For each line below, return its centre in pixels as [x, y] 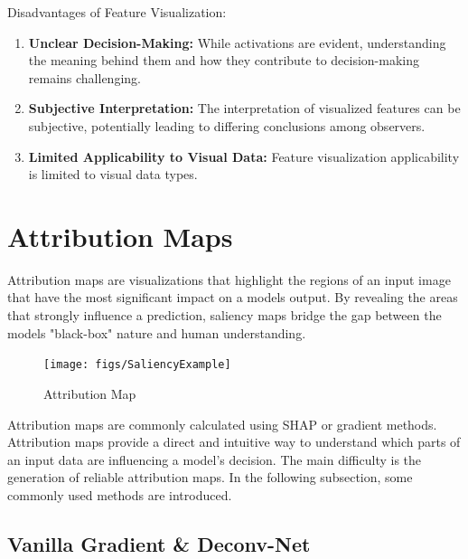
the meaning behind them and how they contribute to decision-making [224, 60]
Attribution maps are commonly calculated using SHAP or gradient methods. [222, 424]
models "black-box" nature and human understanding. [157, 332]
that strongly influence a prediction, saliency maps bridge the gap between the [225, 315]
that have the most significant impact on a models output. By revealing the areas [233, 297]
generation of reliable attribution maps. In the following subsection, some [210, 477]
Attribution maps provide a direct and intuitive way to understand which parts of [234, 442]
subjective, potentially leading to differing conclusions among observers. [227, 125]
